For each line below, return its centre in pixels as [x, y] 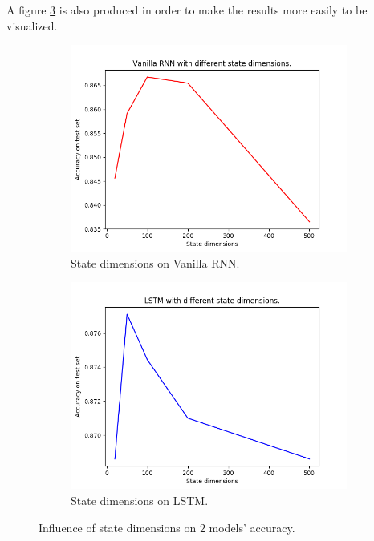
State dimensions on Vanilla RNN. [155, 262]
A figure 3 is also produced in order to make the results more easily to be [187, 10]
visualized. [32, 25]
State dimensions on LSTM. [140, 500]
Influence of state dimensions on [118, 527]
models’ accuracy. [252, 527]
